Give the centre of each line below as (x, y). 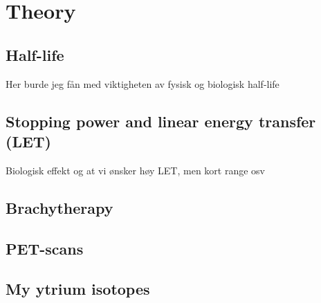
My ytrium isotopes (78, 289)
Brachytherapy (59, 207)
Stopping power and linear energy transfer (161, 121)
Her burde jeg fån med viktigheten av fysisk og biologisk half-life (143, 83)
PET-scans (45, 248)
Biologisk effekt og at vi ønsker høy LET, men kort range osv (136, 170)
